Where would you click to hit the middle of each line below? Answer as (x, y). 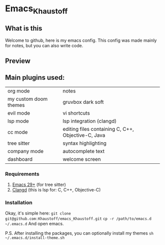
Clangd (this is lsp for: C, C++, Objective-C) (56, 190)
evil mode (19, 113)
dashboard (20, 159)
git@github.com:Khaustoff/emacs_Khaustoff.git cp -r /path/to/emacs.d (78, 219)
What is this (24, 28)
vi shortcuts (76, 113)
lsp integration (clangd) (90, 121)
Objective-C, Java (84, 135)
